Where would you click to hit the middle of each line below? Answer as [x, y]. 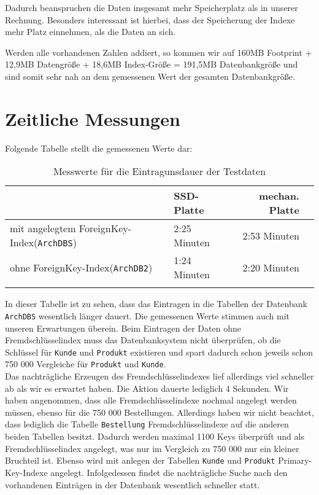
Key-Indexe [26, 472]
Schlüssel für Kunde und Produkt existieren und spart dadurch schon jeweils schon [159, 352]
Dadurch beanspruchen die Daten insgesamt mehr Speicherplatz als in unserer [152, 7]
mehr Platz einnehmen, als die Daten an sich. [90, 32]
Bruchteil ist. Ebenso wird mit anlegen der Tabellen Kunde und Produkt [140, 460]
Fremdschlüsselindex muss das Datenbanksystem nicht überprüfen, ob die [143, 340]
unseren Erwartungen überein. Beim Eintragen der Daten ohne [123, 328]
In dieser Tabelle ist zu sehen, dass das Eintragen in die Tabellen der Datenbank [156, 304]
